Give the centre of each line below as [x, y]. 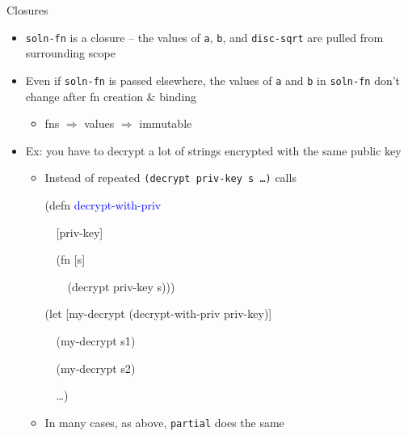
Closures [27, 10]
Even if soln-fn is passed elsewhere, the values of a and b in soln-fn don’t [213, 80]
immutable [166, 123]
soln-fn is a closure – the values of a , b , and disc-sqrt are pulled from [204, 37]
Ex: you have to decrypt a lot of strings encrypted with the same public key [213, 150]
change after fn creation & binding [111, 96]
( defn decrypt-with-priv [103, 204]
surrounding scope [70, 53]
